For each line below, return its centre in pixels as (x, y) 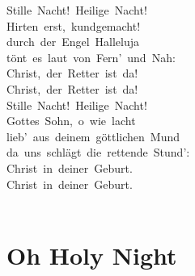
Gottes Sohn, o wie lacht (71, 121)
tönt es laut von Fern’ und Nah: (91, 57)
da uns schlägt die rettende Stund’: (98, 152)
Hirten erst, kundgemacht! (74, 25)
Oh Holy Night (92, 255)
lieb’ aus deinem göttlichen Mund (93, 136)
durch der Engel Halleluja (73, 42)
